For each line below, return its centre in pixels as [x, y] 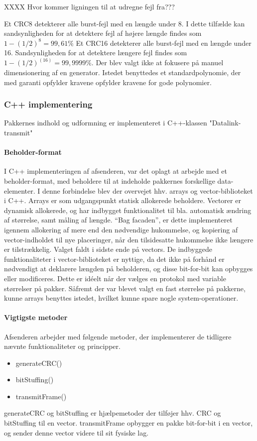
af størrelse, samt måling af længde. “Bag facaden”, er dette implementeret [118, 220]
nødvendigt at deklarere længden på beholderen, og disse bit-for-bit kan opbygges [128, 269]
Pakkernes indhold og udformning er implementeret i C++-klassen [106, 123]
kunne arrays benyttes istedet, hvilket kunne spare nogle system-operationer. [121, 298]
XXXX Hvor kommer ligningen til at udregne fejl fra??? [89, 6]
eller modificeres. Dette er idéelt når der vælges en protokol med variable [115, 278]
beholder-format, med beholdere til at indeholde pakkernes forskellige [110, 180]
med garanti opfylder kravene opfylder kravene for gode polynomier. [108, 82]
